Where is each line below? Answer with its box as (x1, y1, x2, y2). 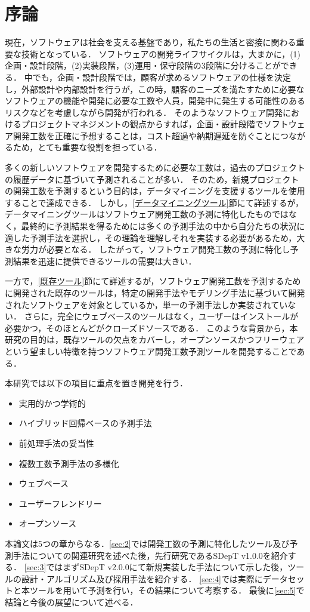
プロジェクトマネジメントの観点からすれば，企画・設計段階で (21, 118, 263, 130)
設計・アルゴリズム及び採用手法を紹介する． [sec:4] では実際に (21, 572, 263, 585)
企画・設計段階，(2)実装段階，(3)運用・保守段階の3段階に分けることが (5, 59, 281, 72)
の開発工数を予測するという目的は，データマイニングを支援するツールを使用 (5, 184, 305, 197)
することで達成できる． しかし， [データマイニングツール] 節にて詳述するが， (5, 196, 303, 208)
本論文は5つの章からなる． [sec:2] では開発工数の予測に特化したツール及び (5, 537, 290, 549)
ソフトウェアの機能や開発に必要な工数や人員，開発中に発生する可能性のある (5, 94, 305, 107)
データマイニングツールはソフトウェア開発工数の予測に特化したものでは (5, 208, 289, 220)
